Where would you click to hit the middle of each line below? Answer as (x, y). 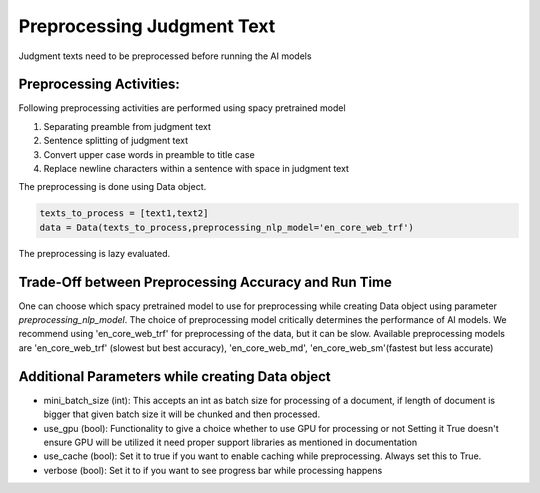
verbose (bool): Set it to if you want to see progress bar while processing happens (213, 470)
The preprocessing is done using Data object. (112, 187)
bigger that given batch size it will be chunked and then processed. (181, 414)
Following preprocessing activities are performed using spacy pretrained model (182, 108)
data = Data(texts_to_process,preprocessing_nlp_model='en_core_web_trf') (227, 227)
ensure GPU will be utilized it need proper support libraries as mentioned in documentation (230, 442)
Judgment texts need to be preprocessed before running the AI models (165, 56)
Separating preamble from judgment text (127, 126)
